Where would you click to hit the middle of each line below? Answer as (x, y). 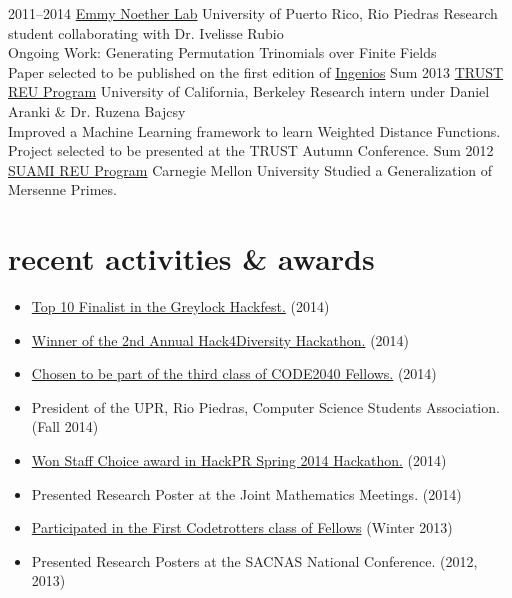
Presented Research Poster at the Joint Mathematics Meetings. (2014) (246, 493)
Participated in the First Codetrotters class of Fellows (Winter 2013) (242, 527)
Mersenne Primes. (62, 189)
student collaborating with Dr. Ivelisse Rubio (146, 32)
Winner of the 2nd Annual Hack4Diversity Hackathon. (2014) (220, 339)
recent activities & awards (191, 258)
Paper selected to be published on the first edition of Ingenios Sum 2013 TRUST (256, 71)
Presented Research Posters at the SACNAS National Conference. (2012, (254, 560)
